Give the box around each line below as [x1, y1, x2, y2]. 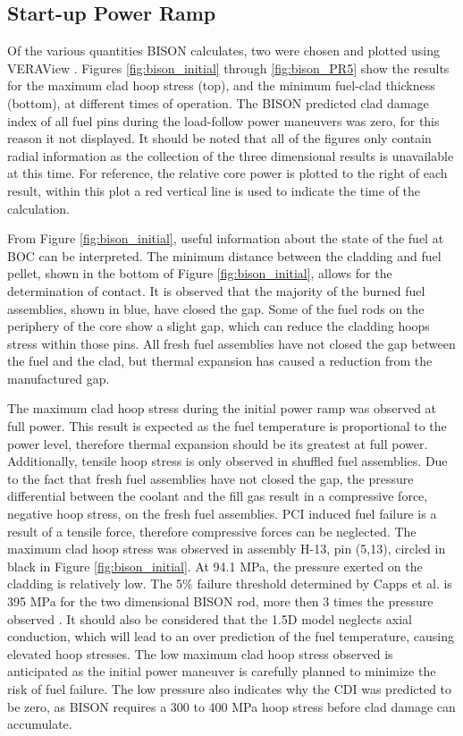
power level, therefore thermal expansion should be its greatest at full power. [7, 434, 428, 453]
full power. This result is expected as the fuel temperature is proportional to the [7, 417, 447, 436]
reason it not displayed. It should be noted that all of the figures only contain [7, 129, 432, 148]
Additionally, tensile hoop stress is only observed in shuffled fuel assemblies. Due [7, 452, 448, 470]
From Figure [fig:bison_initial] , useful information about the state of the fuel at [7, 229, 444, 248]
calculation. [7, 199, 71, 217]
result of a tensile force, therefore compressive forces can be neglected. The [7, 521, 417, 540]
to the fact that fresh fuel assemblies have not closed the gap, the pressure [7, 469, 414, 487]
